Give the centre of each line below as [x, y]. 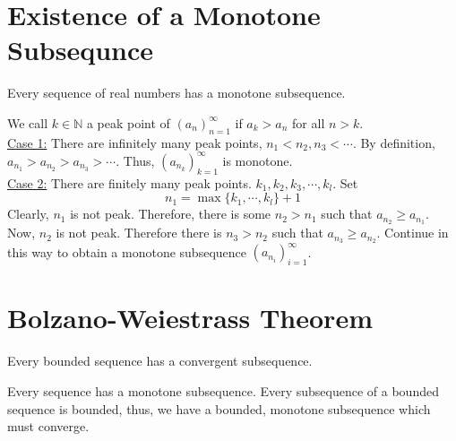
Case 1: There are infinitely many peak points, [135, 142]
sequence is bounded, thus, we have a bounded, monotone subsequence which [219, 408]
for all [309, 122]
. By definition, [394, 142]
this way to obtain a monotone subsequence [127, 251]
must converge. [48, 426]
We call [28, 122]
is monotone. [258, 160]
